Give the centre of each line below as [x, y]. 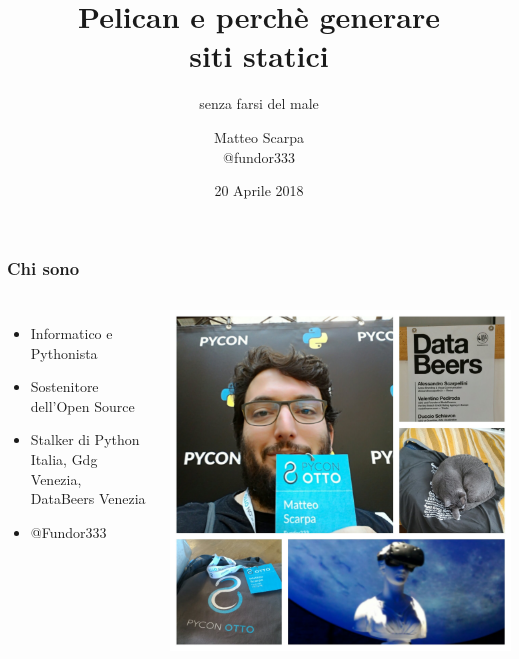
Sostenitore [64, 386]
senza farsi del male [259, 103]
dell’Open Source [82, 405]
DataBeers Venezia [88, 498]
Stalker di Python [85, 439]
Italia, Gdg [64, 458]
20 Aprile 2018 [259, 190]
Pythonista [64, 352]
